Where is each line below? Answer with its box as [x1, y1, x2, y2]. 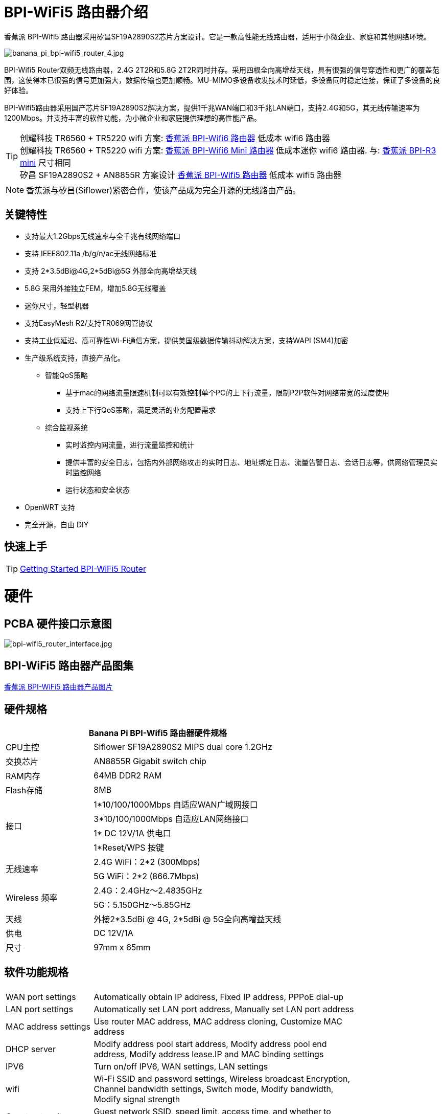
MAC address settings [6, 1021, 91, 1032]
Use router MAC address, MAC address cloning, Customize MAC [94, 1016, 342, 1027]
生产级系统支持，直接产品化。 [25, 353, 125, 362]
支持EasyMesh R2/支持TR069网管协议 [25, 318, 153, 327]
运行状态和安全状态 [65, 485, 130, 494]
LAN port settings [6, 1004, 73, 1014]
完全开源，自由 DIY [25, 520, 89, 529]
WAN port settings [6, 991, 76, 1002]
